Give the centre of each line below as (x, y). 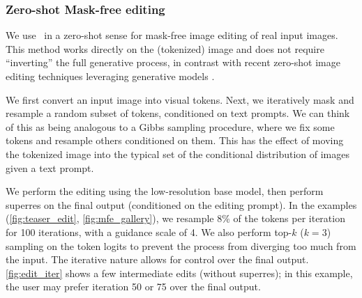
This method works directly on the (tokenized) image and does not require (165, 48)
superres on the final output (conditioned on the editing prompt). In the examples (181, 204)
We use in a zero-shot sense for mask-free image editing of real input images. (172, 35)
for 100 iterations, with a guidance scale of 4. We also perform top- (149, 232)
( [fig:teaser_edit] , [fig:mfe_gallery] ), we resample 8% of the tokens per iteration (175, 218)
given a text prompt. (50, 167)
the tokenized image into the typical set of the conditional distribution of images (178, 154)
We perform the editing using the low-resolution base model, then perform (165, 191)
